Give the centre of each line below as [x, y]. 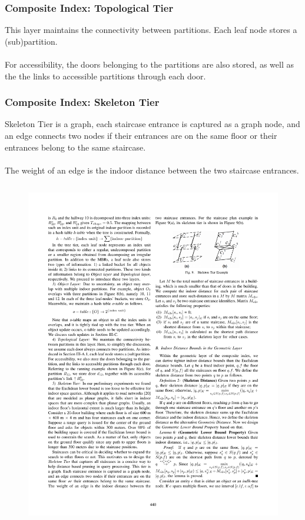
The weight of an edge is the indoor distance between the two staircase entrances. [152, 170]
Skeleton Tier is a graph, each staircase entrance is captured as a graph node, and [152, 124]
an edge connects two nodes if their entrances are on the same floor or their [141, 135]
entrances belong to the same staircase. [75, 147]
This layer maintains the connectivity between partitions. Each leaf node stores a [151, 30]
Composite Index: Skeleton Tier [82, 102]
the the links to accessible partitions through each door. [105, 76]
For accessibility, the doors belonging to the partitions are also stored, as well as [149, 64]
